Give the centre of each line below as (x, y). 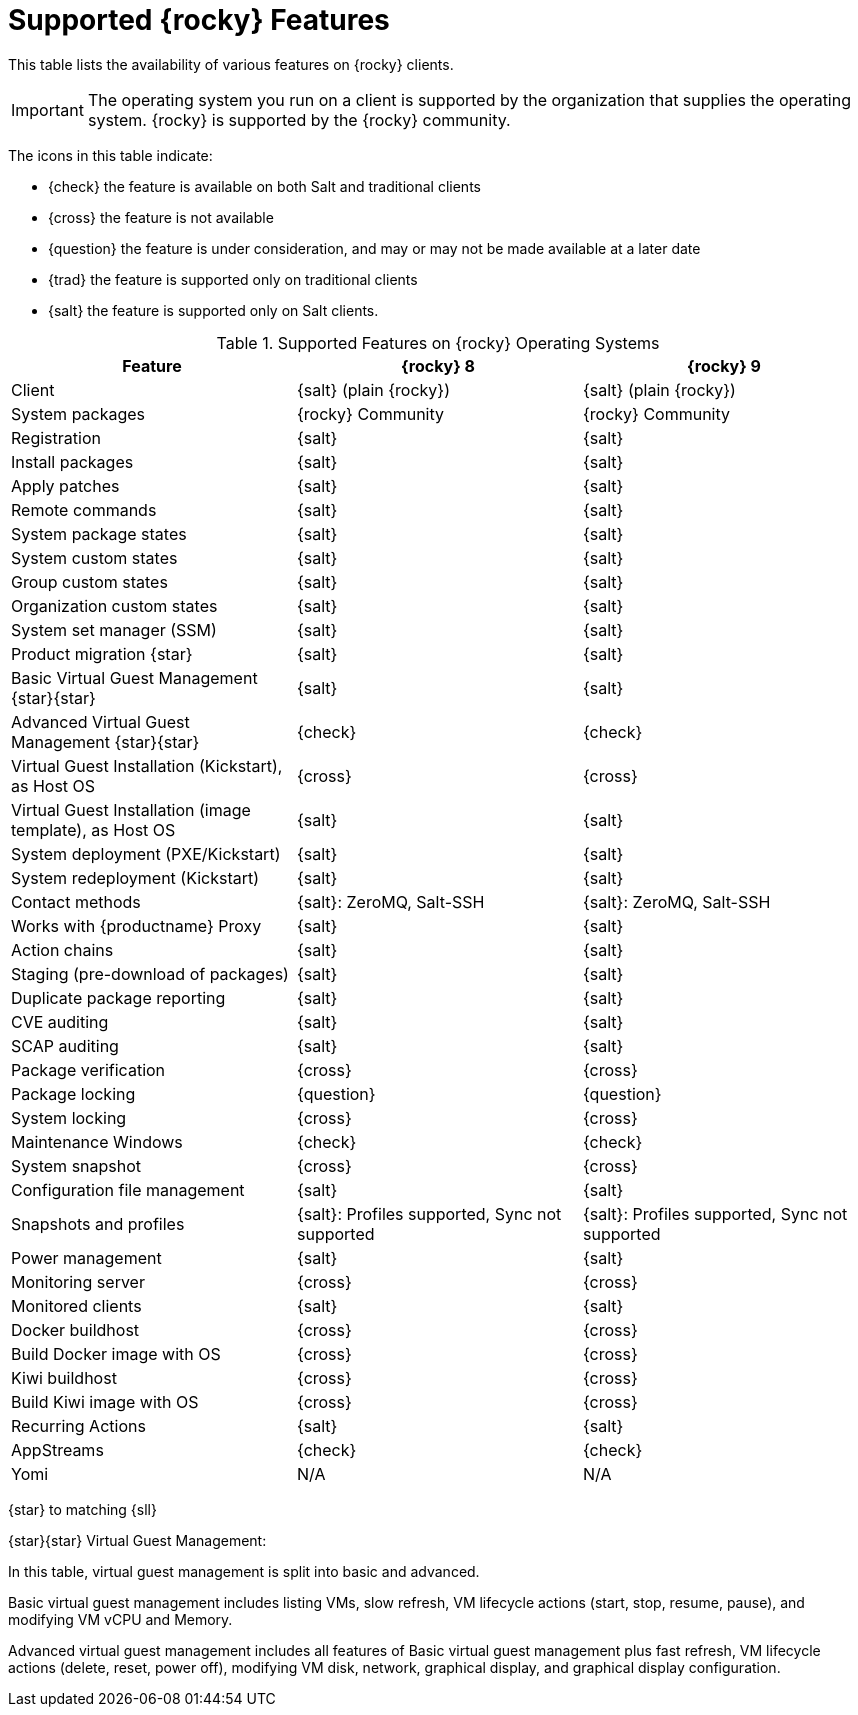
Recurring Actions (78, 1425)
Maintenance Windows (97, 1141)
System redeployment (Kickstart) (135, 877)
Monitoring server (78, 1281)
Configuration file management (128, 1189)
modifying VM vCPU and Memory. (120, 1619)
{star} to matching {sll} (82, 1509)
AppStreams (57, 1449)
